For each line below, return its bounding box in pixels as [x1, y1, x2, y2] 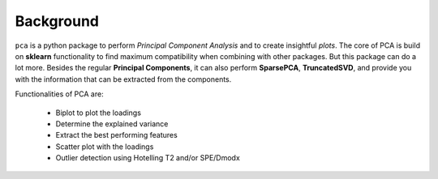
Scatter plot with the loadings [55, 142, 154, 151]
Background [15, 12, 99, 30]
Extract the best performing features [55, 130, 178, 140]
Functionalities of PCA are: [15, 89, 105, 99]
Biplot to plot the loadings [55, 108, 142, 117]
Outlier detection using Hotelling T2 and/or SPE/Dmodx [55, 153, 241, 163]
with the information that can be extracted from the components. [15, 74, 232, 84]
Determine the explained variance [55, 118, 169, 129]
